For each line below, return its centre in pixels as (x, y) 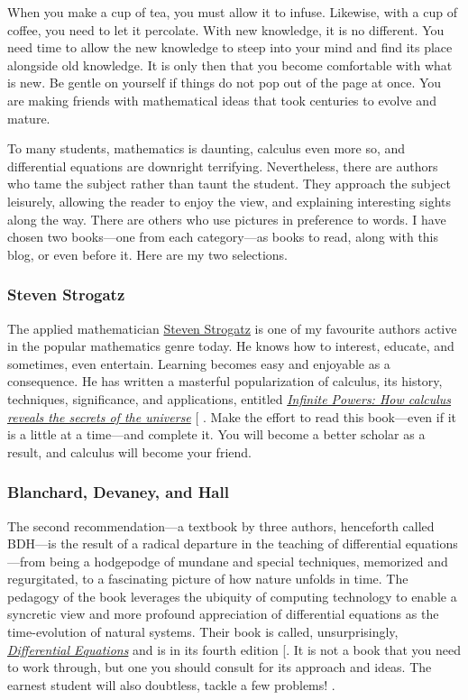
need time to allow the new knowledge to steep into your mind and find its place (230, 47)
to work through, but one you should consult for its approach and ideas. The (220, 667)
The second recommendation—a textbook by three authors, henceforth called (221, 525)
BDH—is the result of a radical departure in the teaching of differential (205, 543)
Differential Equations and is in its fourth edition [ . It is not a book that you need (234, 649)
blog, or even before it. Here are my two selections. (147, 254)
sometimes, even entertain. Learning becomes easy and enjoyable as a (199, 363)
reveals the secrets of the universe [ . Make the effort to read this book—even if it (232, 416)
